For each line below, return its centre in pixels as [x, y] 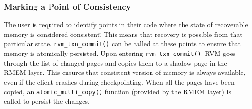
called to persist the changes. [47, 101]
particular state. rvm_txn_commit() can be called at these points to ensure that [122, 44]
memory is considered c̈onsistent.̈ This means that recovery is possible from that [123, 34]
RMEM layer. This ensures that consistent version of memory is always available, [125, 72]
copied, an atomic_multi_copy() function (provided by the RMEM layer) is [118, 91]
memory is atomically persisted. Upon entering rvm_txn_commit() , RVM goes [120, 53]
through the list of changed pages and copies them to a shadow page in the [116, 63]
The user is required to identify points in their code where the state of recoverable [126, 25]
